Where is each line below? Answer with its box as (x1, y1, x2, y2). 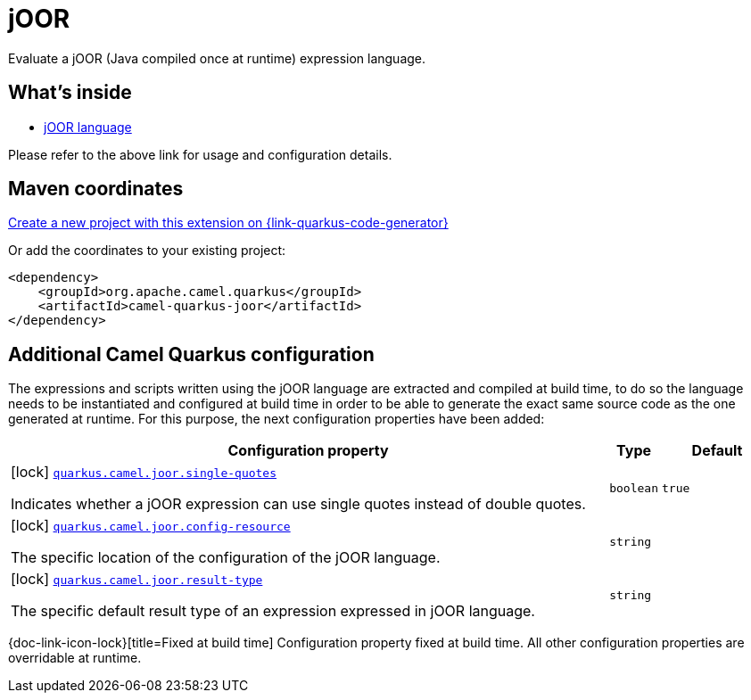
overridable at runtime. (8, 650, 142, 666)
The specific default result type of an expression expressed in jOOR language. (11, 602, 535, 621)
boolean (609, 481, 658, 495)
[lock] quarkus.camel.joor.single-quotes (11, 463, 277, 482)
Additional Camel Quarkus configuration (8, 342, 375, 366)
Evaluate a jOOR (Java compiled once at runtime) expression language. (8, 50, 426, 66)
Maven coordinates (8, 177, 184, 201)
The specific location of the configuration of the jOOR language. (11, 548, 441, 567)
